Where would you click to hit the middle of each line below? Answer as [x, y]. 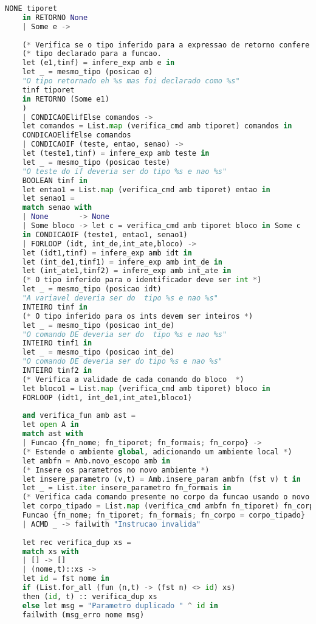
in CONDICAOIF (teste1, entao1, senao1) [105, 234]
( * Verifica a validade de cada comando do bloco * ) [133, 379]
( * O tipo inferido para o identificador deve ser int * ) [142, 280]
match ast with [53, 434]
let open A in [50, 425]
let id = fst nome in [66, 579]
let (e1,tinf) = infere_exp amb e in [98, 63]
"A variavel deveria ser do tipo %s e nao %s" [120, 298]
